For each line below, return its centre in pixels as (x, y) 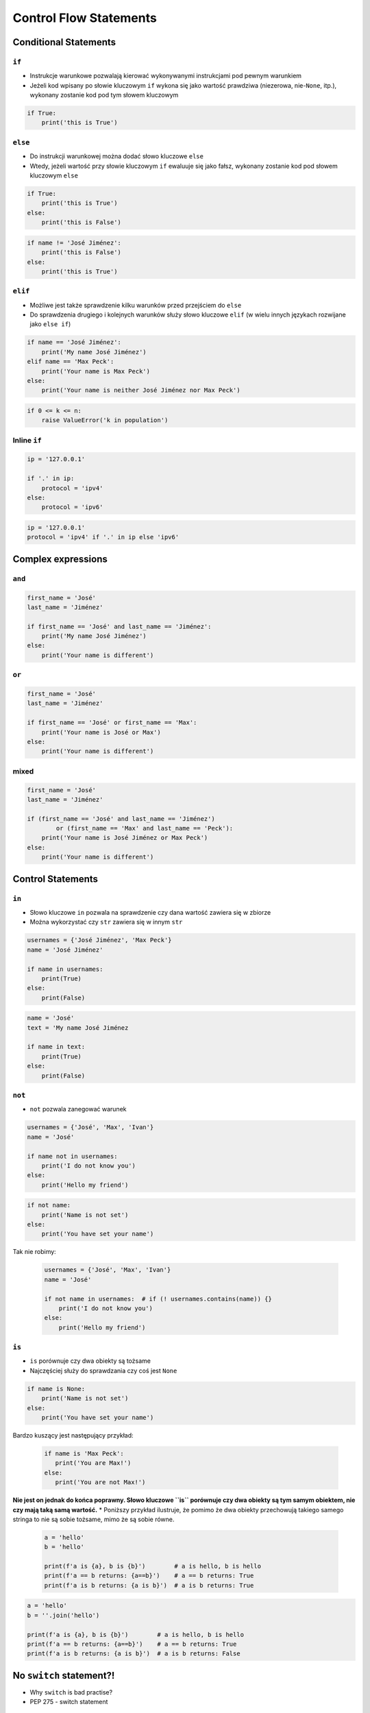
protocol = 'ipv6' (72, 507)
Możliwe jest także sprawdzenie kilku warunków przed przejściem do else (136, 305)
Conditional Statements (64, 42)
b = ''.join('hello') (63, 1615)
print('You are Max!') (93, 1463)
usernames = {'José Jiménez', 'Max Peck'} (99, 940)
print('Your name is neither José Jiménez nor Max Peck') (141, 390)
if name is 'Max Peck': (84, 1454)
